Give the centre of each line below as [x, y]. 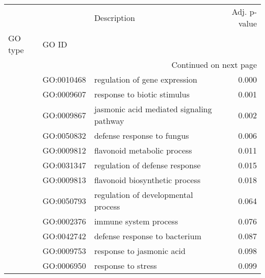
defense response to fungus [141, 135]
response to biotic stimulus [142, 94]
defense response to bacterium [148, 236]
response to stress [125, 266]
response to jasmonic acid [140, 251]
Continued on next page [214, 65]
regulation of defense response [147, 165]
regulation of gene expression [145, 79]
